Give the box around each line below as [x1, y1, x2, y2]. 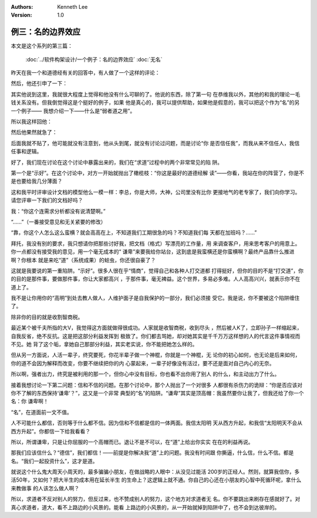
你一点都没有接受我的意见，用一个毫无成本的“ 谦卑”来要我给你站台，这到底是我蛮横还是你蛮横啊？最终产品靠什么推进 [11, 248, 295, 255]
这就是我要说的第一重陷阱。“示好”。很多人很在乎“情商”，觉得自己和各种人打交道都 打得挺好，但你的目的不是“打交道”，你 [11, 267, 303, 274]
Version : [11, 12, 32, 19]
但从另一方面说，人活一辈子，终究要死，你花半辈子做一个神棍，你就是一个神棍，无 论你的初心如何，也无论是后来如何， [11, 352, 301, 359]
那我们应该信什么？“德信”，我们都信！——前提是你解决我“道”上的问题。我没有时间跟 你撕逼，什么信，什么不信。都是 [11, 449, 294, 456]
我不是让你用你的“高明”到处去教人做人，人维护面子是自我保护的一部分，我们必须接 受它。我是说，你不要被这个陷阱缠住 [11, 295, 300, 302]
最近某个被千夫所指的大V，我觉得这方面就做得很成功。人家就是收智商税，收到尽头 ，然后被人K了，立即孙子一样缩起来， [11, 324, 302, 332]
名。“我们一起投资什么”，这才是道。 [11, 457, 98, 464]
